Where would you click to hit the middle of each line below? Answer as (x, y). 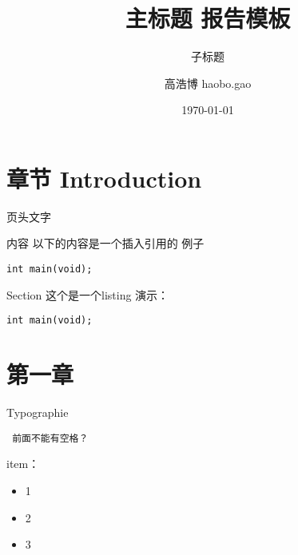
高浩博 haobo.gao (208, 83)
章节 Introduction (104, 178)
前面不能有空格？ (50, 438)
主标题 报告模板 (208, 18)
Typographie (38, 412)
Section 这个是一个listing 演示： (88, 294)
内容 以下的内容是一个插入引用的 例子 (105, 243)
